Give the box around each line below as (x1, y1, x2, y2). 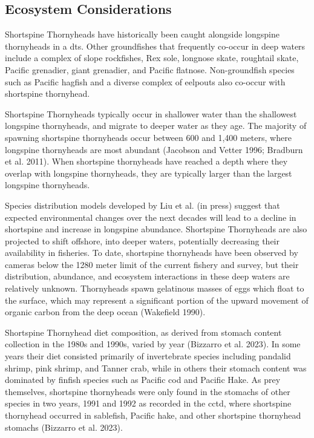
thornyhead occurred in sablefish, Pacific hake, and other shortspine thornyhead (5, 409, 301, 422)
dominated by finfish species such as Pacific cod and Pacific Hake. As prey (5, 373, 281, 386)
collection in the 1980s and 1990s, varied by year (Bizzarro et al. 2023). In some (5, 338, 301, 350)
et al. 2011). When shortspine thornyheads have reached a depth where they (5, 155, 288, 168)
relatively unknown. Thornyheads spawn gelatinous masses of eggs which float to (5, 282, 304, 295)
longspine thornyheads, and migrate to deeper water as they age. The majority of (5, 119, 307, 132)
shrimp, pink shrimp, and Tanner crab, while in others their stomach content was (5, 361, 307, 374)
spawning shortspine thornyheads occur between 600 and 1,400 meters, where (5, 131, 292, 143)
